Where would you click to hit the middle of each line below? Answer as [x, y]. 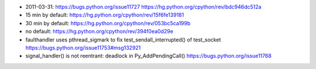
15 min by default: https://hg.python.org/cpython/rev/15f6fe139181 [105, 15]
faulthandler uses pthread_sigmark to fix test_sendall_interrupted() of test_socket [123, 39]
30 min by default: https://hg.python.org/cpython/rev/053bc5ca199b [108, 23]
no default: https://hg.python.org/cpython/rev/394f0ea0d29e [99, 32]
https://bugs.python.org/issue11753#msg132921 [83, 47]
